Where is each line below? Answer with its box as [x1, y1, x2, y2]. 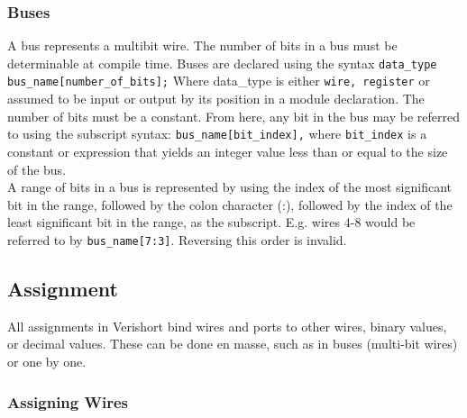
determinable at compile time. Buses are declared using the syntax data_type [7, 53, 437, 72]
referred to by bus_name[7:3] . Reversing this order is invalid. [7, 230, 347, 249]
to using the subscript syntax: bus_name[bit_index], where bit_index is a [7, 124, 427, 143]
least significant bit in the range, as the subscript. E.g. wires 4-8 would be [7, 213, 416, 232]
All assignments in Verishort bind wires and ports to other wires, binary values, [7, 316, 447, 335]
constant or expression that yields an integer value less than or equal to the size [7, 141, 448, 160]
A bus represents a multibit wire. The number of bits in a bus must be [7, 36, 398, 55]
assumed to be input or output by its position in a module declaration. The [7, 89, 425, 108]
